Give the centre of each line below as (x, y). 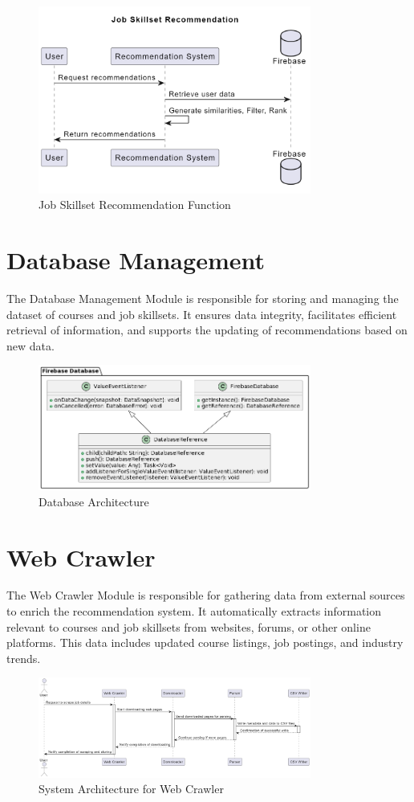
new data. (30, 345)
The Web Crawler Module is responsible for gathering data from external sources (206, 595)
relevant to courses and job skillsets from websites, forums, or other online (189, 626)
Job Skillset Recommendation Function (135, 205)
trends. (24, 658)
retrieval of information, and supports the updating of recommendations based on (207, 330)
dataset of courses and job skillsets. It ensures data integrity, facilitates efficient (202, 314)
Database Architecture (94, 501)
